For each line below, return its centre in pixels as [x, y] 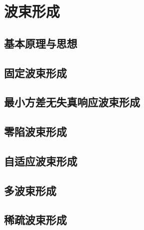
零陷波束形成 [35, 132]
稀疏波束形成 [35, 220]
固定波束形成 [35, 72]
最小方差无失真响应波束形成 [72, 102]
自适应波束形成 [41, 161]
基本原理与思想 [41, 43]
